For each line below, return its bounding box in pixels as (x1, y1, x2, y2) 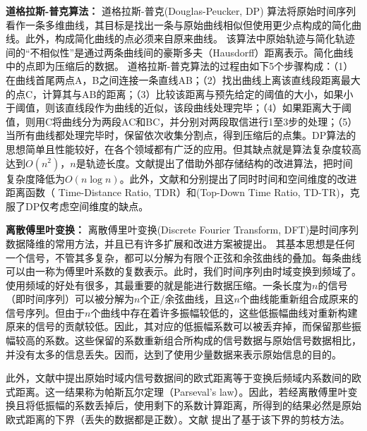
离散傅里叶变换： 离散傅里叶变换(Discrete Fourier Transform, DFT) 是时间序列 (6, 222, 359, 237)
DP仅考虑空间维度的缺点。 (25, 198, 149, 213)
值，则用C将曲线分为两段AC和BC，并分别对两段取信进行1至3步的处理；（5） (6, 114, 358, 128)
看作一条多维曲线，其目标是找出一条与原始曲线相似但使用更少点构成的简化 (6, 17, 351, 32)
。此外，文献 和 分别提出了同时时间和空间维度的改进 (119, 171, 357, 186)
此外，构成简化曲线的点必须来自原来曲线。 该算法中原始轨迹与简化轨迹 (25, 31, 355, 46)
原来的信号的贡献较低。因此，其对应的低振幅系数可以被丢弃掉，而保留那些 (6, 319, 351, 334)
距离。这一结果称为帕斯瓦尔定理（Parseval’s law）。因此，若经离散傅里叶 (15, 384, 348, 399)
